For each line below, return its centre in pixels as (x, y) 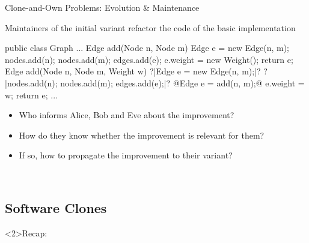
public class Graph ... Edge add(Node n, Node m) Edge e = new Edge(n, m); (147, 48)
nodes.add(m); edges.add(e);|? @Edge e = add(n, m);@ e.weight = (182, 82)
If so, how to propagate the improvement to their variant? (126, 155)
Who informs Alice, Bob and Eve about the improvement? (127, 115)
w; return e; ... (31, 94)
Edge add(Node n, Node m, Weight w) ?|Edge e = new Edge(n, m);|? (133, 71)
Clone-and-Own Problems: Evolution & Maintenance (102, 7)
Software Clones (56, 207)
